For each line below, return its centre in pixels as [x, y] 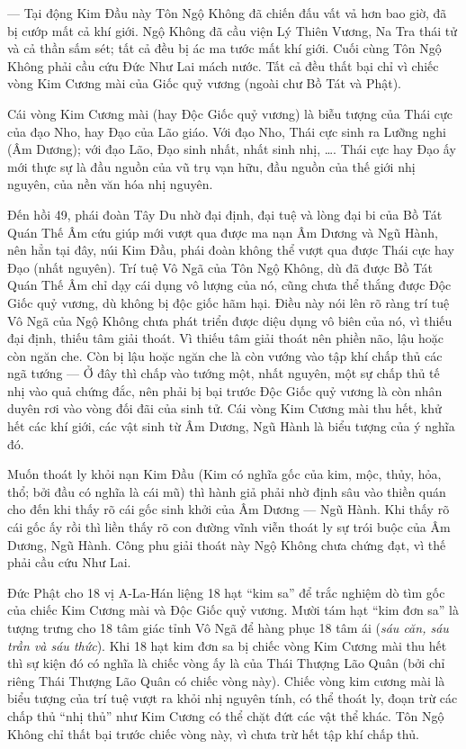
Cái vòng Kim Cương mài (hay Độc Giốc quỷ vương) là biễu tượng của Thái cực [230, 113]
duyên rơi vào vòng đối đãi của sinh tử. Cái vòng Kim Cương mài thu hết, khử [224, 408]
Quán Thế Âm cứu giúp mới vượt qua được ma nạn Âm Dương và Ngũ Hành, [223, 232]
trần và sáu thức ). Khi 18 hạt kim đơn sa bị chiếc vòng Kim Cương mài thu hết [227, 645]
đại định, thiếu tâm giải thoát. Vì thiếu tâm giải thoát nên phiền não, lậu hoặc [226, 338]
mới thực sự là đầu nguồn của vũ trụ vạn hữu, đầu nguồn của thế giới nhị [211, 166]
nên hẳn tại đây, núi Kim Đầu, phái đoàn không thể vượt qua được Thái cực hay [231, 250]
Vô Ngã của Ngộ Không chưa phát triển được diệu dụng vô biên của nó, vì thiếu [230, 320]
